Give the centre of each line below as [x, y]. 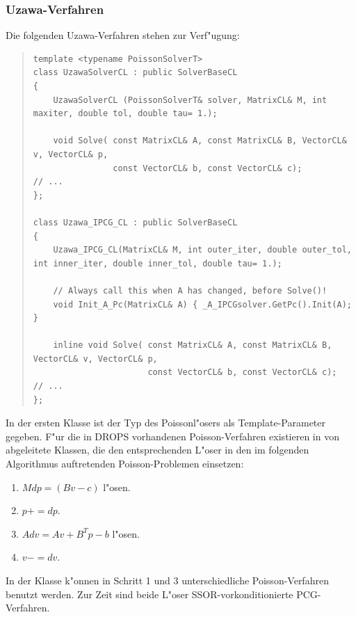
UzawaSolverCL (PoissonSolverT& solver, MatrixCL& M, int [190, 100]
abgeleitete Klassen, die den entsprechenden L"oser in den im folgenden [157, 450]
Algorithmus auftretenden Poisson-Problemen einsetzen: [125, 464]
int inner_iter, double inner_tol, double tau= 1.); [157, 263]
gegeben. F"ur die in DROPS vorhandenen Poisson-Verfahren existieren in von [172, 436]
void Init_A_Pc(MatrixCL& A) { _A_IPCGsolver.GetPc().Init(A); [202, 304]
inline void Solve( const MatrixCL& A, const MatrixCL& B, [193, 345]
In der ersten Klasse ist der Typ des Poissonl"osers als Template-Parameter [165, 423]
